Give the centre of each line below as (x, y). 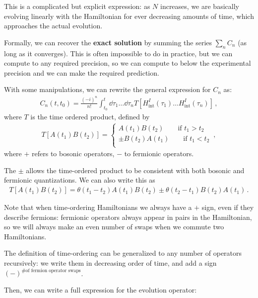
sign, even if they (228, 207)
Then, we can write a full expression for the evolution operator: (100, 289)
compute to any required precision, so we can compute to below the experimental (128, 63)
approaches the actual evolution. (53, 26)
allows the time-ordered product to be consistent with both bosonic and (135, 170)
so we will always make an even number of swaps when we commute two (114, 227)
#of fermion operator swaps (51, 270)
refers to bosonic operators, (73, 153)
